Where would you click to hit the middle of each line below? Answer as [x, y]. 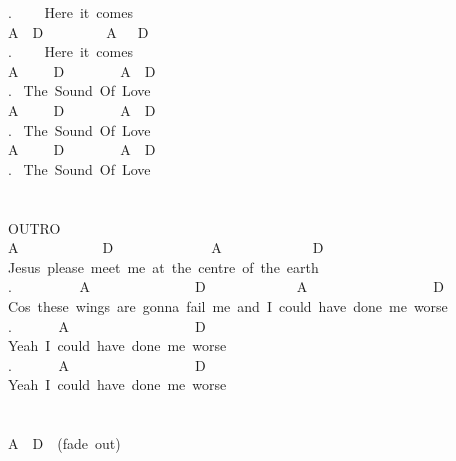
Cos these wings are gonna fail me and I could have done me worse [228, 305]
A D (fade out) [64, 443]
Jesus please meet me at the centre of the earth [163, 266]
